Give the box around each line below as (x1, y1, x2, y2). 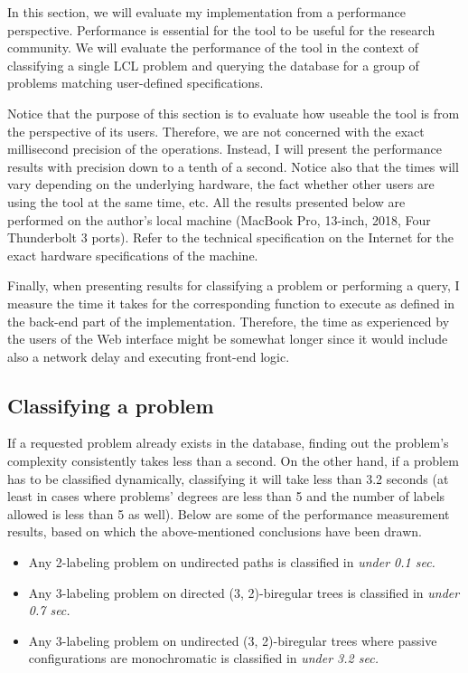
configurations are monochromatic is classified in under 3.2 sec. (28, 649, 379, 668)
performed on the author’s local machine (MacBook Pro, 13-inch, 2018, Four (7, 210, 431, 229)
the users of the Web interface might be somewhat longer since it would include (7, 329, 448, 348)
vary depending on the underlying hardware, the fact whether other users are (7, 175, 435, 194)
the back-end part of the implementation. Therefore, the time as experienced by (7, 311, 450, 330)
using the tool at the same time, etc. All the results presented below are (7, 192, 406, 211)
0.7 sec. (28, 601, 70, 620)
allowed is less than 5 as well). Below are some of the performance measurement (7, 504, 450, 523)
